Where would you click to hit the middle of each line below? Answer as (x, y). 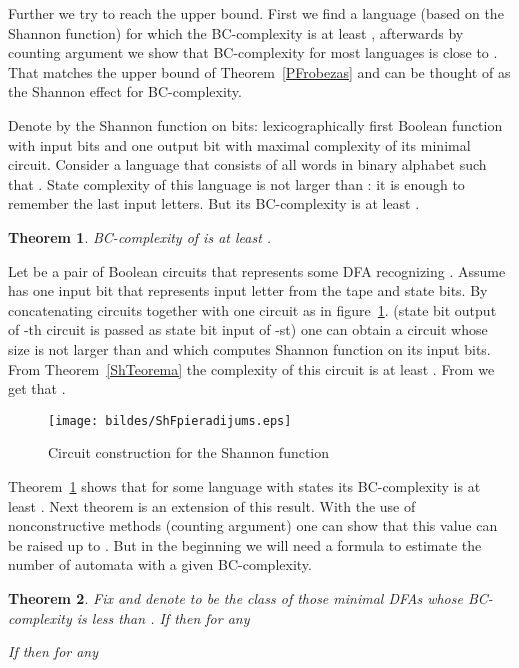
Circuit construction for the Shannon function (189, 452)
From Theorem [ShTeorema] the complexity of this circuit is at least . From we (251, 368)
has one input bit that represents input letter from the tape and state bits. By (248, 290)
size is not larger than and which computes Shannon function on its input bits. (249, 348)
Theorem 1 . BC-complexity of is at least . (140, 236)
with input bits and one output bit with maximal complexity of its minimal (239, 144)
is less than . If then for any (163, 617)
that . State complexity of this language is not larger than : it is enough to (236, 183)
